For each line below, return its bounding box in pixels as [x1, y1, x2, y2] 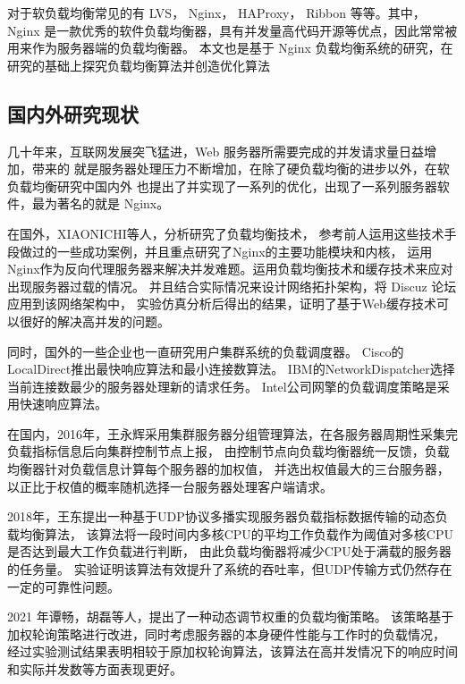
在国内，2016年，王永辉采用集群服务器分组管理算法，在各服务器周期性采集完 [7, 424, 458, 443]
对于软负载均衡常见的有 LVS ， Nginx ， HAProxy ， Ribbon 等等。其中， [7, 4, 426, 21]
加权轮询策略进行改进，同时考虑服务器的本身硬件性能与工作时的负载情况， [7, 624, 445, 643]
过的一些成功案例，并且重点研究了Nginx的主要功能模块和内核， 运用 [31, 241, 433, 260]
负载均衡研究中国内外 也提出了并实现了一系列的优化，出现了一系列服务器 [7, 176, 437, 195]
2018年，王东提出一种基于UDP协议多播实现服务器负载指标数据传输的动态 [7, 507, 435, 526]
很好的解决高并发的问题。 [19, 311, 170, 330]
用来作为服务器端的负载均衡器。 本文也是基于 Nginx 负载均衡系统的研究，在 [7, 38, 453, 57]
